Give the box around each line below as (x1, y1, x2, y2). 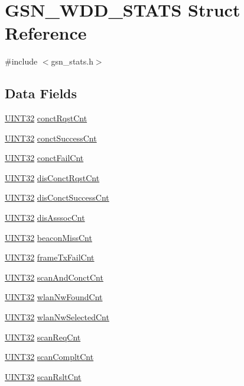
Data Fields (5, 84, 77, 102)
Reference (5, 21, 87, 45)
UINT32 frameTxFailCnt (5, 251, 95, 263)
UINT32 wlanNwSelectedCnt (5, 311, 109, 323)
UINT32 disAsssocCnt (5, 211, 85, 224)
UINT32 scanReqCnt (5, 330, 81, 343)
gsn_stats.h (51, 55, 93, 67)
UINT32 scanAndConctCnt (5, 271, 103, 283)
